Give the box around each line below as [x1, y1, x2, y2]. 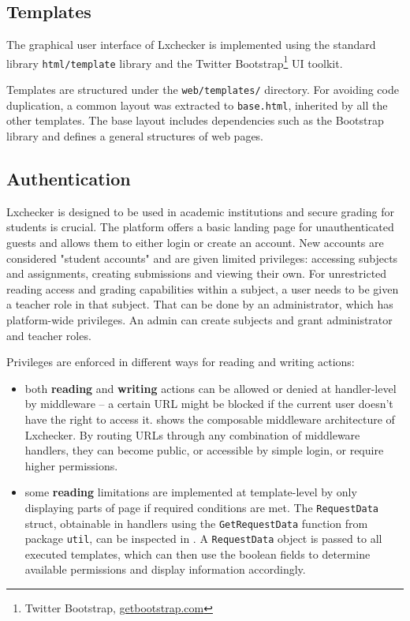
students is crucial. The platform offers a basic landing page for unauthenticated [6, 219, 394, 235]
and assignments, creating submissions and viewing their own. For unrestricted [6, 265, 387, 282]
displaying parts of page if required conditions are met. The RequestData [24, 499, 379, 515]
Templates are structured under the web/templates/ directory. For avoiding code [6, 81, 399, 98]
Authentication [6, 166, 131, 190]
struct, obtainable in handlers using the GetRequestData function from [24, 514, 368, 531]
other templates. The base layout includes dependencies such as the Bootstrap [6, 112, 384, 129]
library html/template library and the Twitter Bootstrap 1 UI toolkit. [6, 52, 343, 71]
